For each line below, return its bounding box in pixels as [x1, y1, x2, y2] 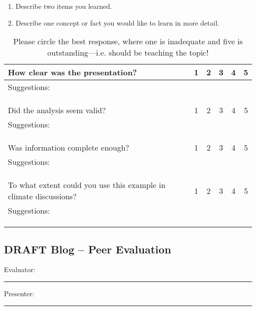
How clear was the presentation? [8, 66, 137, 78]
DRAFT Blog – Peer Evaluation [4, 241, 171, 256]
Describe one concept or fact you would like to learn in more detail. [15, 17, 220, 28]
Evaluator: [4, 264, 35, 275]
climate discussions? [8, 190, 77, 202]
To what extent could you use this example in [8, 179, 166, 191]
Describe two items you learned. [15, 1, 112, 11]
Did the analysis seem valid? [8, 104, 106, 116]
